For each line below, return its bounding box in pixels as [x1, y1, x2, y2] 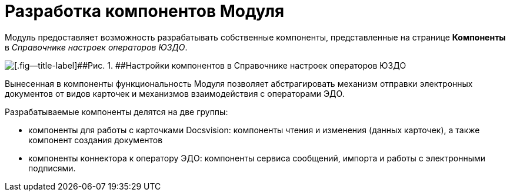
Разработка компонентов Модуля [5, 1, 285, 21]
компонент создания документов [28, 134, 163, 145]
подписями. [28, 163, 76, 173]
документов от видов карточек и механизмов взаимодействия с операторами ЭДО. [5, 88, 345, 99]
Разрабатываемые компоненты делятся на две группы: [5, 106, 228, 117]
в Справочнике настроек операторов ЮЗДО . [5, 42, 188, 52]
